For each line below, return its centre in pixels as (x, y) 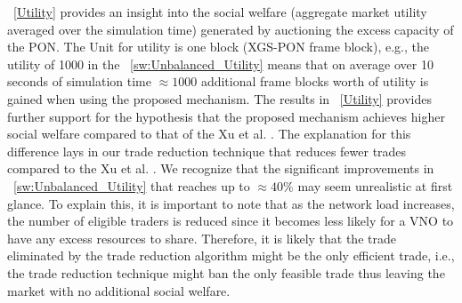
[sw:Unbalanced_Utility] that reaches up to (132, 185)
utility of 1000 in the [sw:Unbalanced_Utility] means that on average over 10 (220, 64)
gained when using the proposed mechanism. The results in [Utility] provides (219, 98)
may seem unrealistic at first (375, 185)
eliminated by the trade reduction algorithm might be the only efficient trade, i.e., (231, 255)
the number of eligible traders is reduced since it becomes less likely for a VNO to (231, 221)
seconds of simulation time (79, 81)
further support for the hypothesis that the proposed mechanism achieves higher (226, 116)
